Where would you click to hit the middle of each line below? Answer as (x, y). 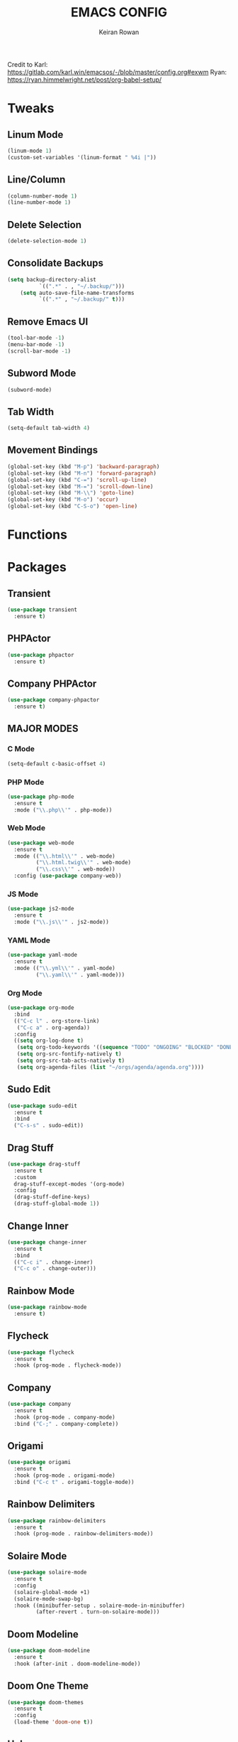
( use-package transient (42, 610)
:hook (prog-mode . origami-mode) (64, 1475)
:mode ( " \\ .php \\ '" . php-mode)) (63, 810)
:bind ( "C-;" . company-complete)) (66, 1424)
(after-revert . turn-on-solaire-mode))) (98, 1612)
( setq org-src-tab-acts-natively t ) (71, 1061)
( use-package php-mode (41, 797)
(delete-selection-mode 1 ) (47, 241)
